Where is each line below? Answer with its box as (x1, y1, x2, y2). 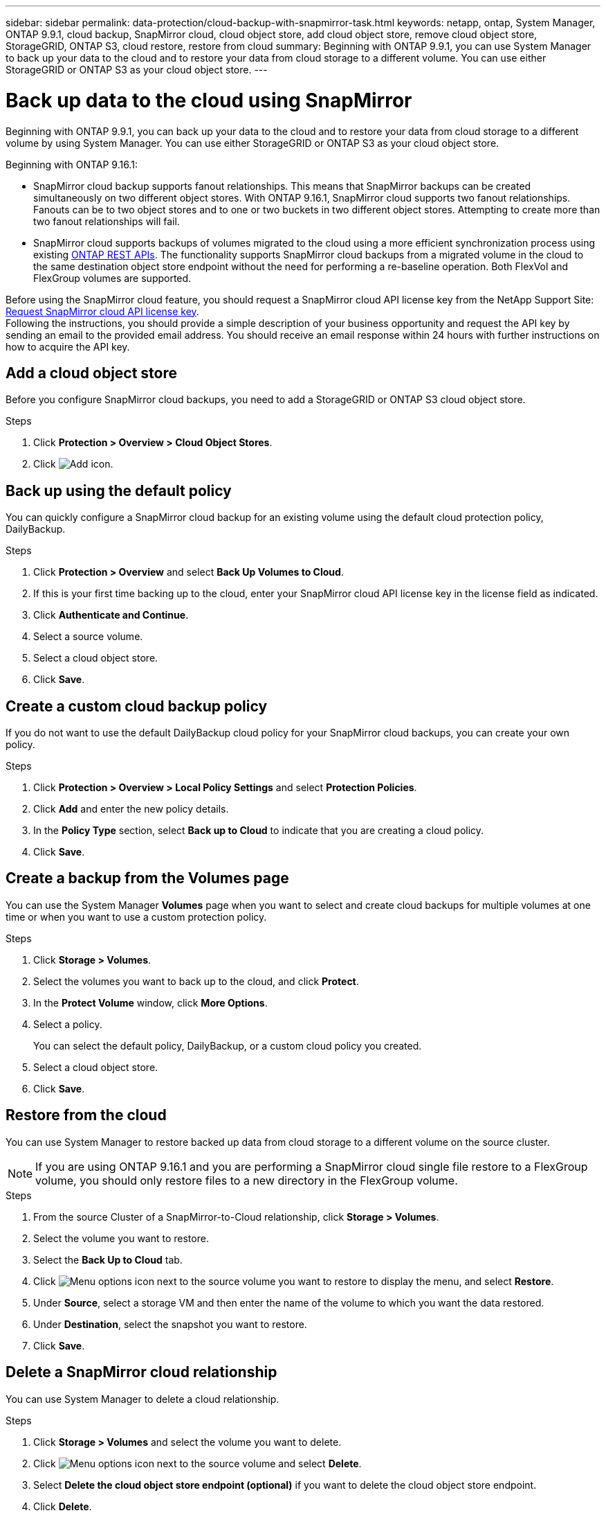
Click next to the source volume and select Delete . (33, 1457, 362, 1469)
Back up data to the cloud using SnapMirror (6, 88, 412, 112)
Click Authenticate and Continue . (33, 609, 189, 621)
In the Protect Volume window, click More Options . (33, 996, 268, 1009)
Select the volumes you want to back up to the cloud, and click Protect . (33, 975, 359, 987)
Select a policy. (33, 1018, 102, 1030)
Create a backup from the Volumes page (6, 869, 289, 887)
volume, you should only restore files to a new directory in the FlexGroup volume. (35, 1173, 458, 1187)
